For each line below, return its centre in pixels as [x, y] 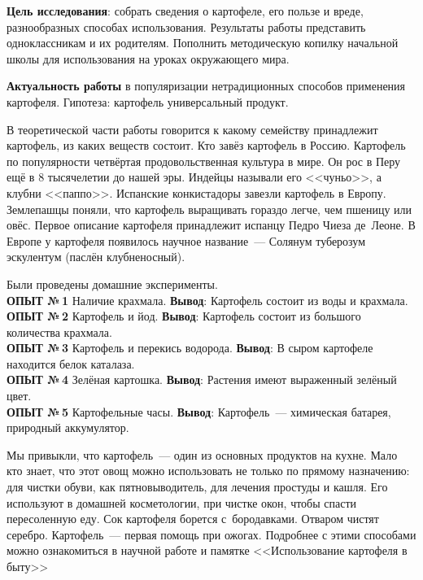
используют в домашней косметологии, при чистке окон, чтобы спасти [182, 502]
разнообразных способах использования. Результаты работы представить [186, 26]
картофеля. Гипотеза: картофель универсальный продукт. [148, 101]
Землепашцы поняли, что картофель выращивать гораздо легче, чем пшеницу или [209, 209]
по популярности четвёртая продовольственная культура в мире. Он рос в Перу [204, 161]
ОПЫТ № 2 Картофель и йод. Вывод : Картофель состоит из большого [184, 316]
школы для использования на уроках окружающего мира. [148, 58]
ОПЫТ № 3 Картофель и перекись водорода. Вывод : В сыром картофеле [190, 348]
